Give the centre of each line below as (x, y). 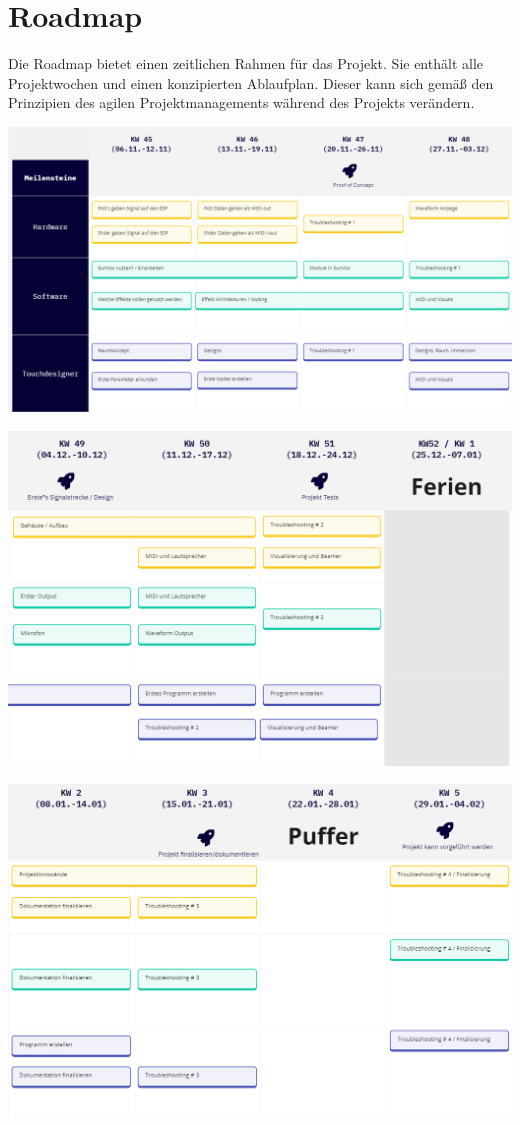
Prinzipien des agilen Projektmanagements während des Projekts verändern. (241, 102)
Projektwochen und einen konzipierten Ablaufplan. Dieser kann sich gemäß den (251, 82)
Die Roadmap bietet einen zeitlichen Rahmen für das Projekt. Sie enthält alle (245, 63)
